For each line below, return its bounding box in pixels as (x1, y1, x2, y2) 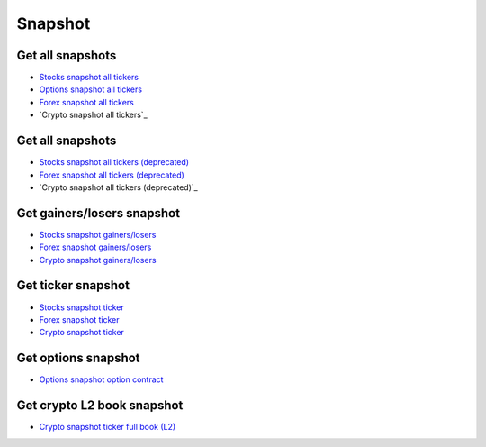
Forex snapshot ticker (39, 314, 121, 324)
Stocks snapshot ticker (39, 302, 125, 313)
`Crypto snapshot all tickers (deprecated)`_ (39, 181, 198, 193)
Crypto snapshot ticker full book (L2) (39, 422, 176, 433)
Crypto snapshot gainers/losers (39, 254, 157, 265)
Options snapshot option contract (39, 374, 164, 385)
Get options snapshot (16, 351, 140, 366)
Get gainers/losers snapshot (16, 205, 180, 221)
